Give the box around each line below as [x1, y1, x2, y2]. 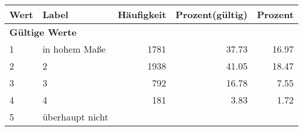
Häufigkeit [118, 8, 167, 21]
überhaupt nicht [42, 110, 109, 123]
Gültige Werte [9, 25, 77, 39]
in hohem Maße [42, 42, 106, 56]
